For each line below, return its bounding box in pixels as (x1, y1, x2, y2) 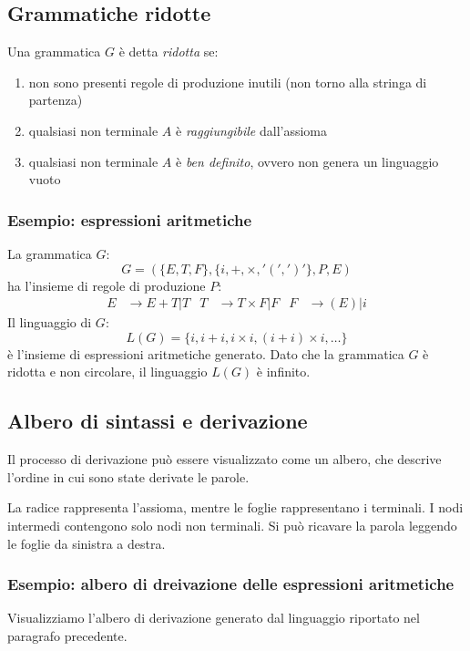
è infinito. (256, 362, 311, 381)
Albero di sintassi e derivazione (7, 407, 308, 435)
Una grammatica (7, 42, 101, 61)
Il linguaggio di (7, 313, 92, 332)
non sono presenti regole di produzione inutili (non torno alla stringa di (28, 72, 427, 91)
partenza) (28, 90, 83, 109)
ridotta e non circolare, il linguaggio (7, 362, 208, 381)
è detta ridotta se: (118, 42, 219, 61)
